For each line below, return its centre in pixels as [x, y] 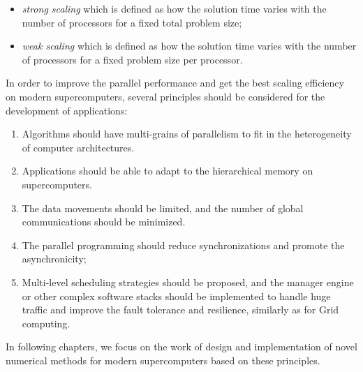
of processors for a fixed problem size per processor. [132, 59]
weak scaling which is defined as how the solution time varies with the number [189, 46]
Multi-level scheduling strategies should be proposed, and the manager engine [188, 282]
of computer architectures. [78, 147]
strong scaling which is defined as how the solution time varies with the [174, 8]
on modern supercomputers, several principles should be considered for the [165, 96]
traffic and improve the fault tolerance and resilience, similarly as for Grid [180, 310]
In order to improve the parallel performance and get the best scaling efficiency [175, 83]
